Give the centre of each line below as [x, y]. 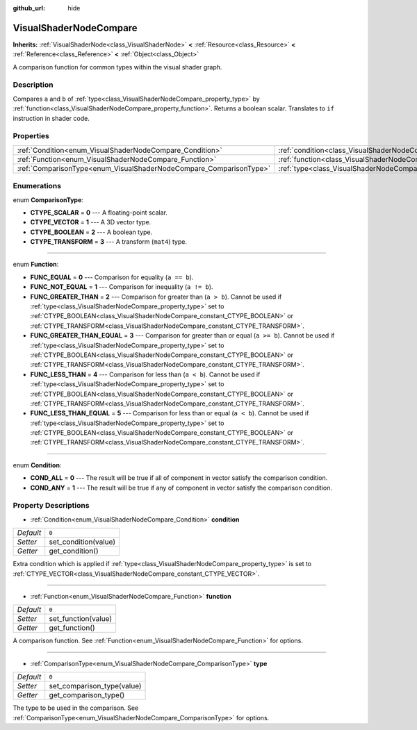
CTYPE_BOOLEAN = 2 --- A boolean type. [91, 232]
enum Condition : [37, 465]
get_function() [72, 628]
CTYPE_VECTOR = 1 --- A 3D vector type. [91, 222]
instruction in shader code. [51, 118]
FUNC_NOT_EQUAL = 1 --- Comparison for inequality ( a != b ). [122, 287]
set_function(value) [81, 619]
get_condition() [74, 551]
